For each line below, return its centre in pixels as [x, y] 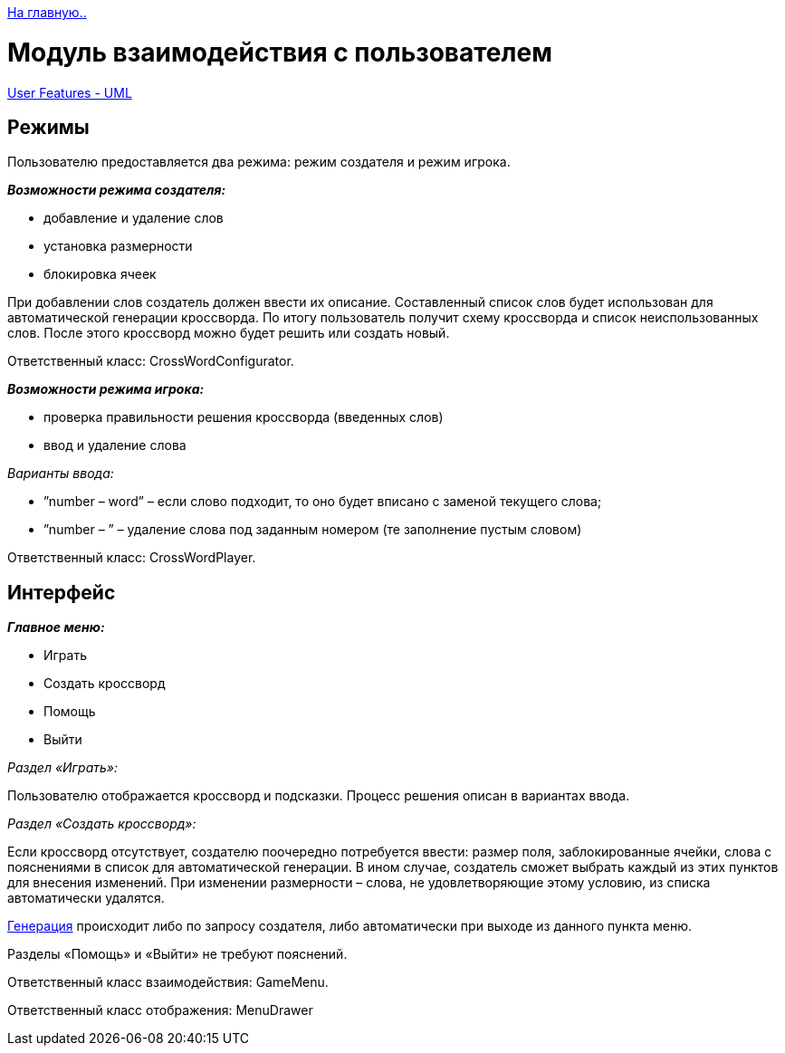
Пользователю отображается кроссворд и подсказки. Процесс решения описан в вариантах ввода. [319, 796]
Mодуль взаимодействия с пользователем [280, 52]
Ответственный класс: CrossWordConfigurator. [151, 361]
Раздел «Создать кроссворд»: [102, 824]
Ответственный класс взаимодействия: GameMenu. [168, 982]
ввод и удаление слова [115, 445]
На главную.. [47, 12]
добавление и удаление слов [134, 218]
